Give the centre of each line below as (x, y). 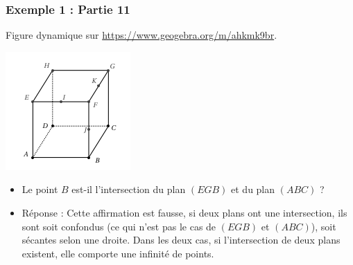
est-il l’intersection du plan (129, 189)
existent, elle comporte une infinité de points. (118, 253)
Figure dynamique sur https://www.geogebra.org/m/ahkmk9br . (141, 35)
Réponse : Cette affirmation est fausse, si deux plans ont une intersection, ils (184, 212)
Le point (40, 189)
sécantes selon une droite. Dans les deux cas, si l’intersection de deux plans (181, 240)
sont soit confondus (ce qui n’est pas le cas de (119, 226)
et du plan (253, 189)
